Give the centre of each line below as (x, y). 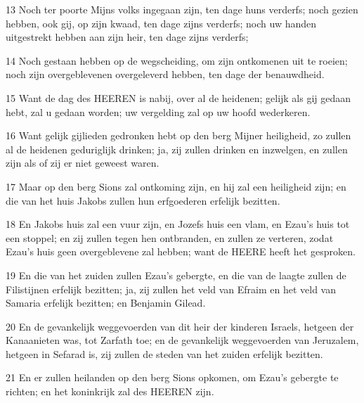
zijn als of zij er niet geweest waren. (83, 163)
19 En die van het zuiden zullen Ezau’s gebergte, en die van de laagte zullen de (176, 275)
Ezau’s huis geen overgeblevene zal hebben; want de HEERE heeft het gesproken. (181, 251)
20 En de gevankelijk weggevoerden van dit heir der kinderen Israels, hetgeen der (180, 326)
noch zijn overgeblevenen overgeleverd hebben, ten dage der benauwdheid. (165, 74)
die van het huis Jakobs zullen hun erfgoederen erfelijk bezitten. (143, 200)
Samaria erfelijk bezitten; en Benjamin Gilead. (106, 303)
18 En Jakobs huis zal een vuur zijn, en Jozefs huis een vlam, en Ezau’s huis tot (178, 224)
